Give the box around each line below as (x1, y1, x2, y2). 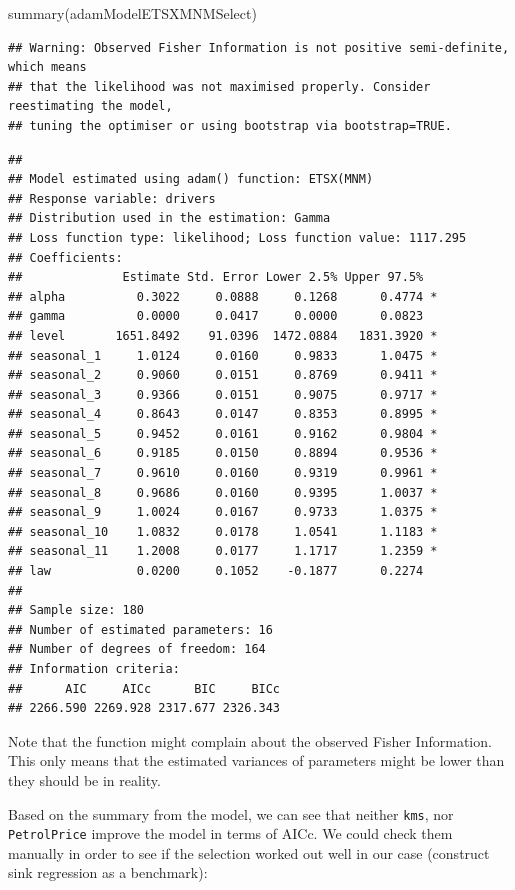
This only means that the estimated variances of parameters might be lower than (8, 750, 505, 771)
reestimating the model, (8, 99, 173, 114)
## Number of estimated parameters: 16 (8, 622, 273, 637)
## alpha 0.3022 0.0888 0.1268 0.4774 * (8, 289, 438, 304)
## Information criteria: (8, 662, 180, 676)
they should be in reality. (8, 769, 161, 790)
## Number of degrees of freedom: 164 (8, 642, 266, 657)
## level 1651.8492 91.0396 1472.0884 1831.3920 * (8, 328, 438, 343)
